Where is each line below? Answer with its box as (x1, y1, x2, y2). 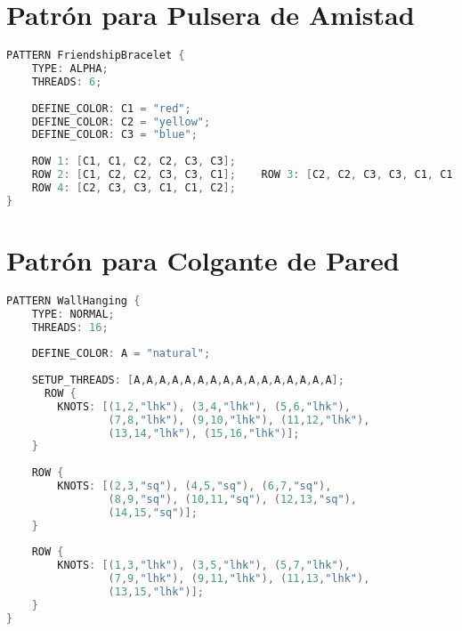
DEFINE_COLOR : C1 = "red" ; (31, 101, 191, 115)
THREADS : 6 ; (31, 75, 102, 88)
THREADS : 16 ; (31, 320, 109, 334)
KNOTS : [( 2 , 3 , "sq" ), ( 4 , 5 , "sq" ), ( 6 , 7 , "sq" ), (57, 480, 332, 492)
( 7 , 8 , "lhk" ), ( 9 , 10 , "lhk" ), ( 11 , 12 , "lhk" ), (108, 413, 370, 426)
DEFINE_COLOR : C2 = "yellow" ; (31, 115, 211, 128)
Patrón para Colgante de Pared (6, 241, 400, 278)
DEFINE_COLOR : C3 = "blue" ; (31, 128, 198, 142)
